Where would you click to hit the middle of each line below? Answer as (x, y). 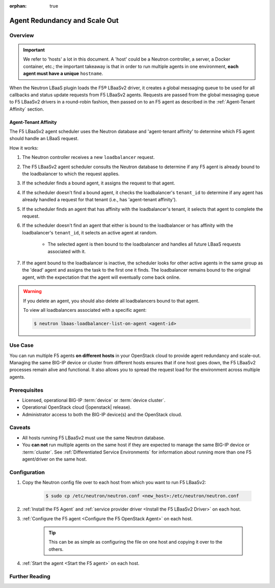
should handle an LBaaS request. (44, 139)
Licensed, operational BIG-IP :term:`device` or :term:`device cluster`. (94, 400)
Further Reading (30, 576)
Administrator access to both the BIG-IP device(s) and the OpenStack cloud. (102, 414)
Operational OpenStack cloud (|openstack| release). (77, 407)
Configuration (27, 472)
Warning (32, 291)
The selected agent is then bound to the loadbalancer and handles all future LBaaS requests (144, 244)
